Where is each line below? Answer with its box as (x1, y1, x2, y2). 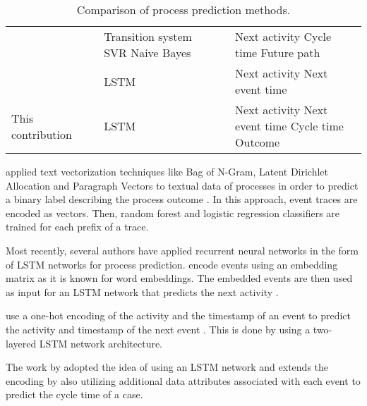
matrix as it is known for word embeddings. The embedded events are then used (6, 271, 353, 285)
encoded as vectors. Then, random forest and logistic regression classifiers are (6, 205, 340, 220)
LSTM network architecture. (39, 336, 163, 350)
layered (6, 336, 37, 350)
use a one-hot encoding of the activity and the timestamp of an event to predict (6, 308, 351, 323)
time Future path (235, 44, 320, 61)
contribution (11, 125, 72, 142)
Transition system (104, 28, 192, 44)
